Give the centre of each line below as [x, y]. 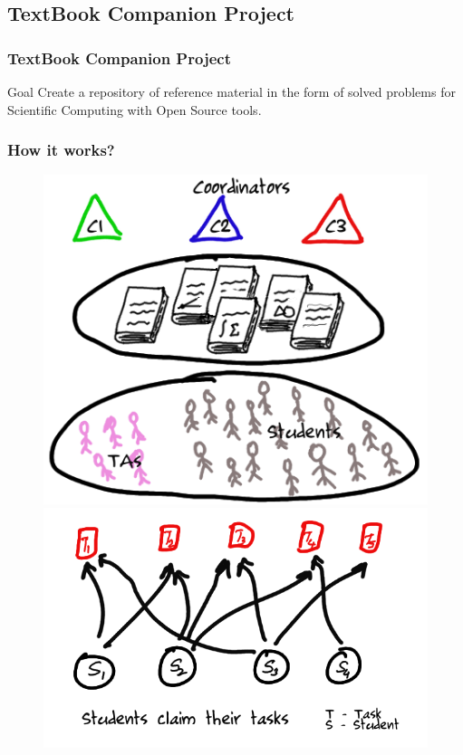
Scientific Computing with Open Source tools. [135, 109]
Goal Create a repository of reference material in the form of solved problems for [231, 91]
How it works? [61, 150]
